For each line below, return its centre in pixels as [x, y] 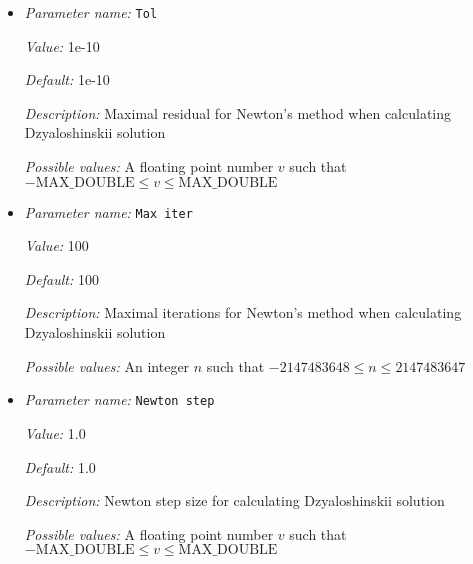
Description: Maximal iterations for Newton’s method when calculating [243, 312]
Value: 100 [56, 245]
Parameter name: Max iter [108, 211]
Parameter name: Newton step [119, 399]
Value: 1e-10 [62, 45]
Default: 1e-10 [67, 79]
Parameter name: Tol [91, 12]
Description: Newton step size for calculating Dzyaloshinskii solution [234, 500]
